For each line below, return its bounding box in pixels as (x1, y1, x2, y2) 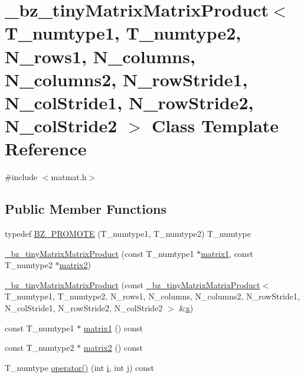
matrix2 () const (83, 341, 143, 354)
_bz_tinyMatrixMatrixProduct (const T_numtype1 (5, 247, 194, 259)
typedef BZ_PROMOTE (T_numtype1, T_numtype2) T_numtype (5, 227, 251, 240)
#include (5, 171, 38, 183)
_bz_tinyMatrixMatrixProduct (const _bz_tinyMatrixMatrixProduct (5, 278, 260, 291)
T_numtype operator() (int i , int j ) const (5, 361, 155, 373)
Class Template (152, 113, 279, 138)
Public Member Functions (5, 200, 166, 218)
